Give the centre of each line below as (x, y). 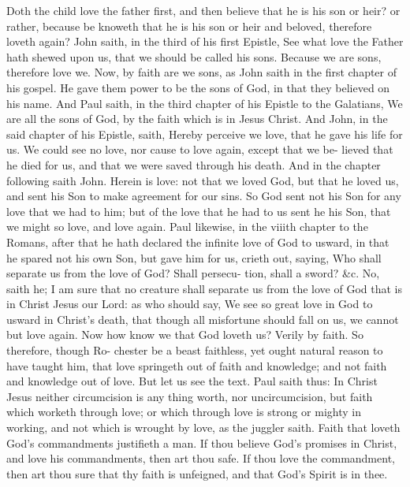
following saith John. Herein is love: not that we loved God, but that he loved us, (203, 180)
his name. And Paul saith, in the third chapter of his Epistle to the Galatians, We (205, 103)
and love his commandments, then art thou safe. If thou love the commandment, (201, 458)
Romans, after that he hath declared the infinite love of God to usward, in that (198, 242)
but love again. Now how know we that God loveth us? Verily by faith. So (185, 335)
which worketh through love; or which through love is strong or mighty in (184, 412)
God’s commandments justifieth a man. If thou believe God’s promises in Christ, (202, 442)
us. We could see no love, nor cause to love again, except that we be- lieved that (200, 149)
